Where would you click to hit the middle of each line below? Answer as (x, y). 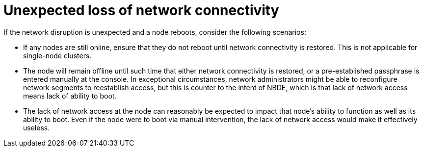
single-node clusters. (57, 55)
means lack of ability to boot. (70, 96)
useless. (37, 127)
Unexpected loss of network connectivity (141, 10)
